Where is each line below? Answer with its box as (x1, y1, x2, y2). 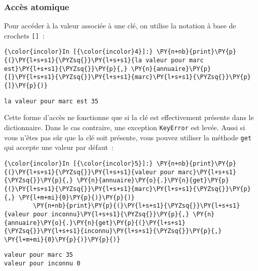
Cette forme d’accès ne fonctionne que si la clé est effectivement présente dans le (4, 112, 254, 123)
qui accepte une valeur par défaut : (4, 142, 114, 152)
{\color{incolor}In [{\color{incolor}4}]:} (4, 48, 153, 56)
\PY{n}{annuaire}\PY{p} (131, 65, 211, 72)
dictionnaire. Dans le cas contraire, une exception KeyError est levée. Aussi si (4, 122, 245, 132)
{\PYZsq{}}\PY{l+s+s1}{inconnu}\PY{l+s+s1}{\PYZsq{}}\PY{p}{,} (4, 227, 222, 235)
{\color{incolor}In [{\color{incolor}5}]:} (4, 160, 153, 167)
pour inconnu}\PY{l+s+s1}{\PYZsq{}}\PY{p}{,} (33, 210, 190, 218)
